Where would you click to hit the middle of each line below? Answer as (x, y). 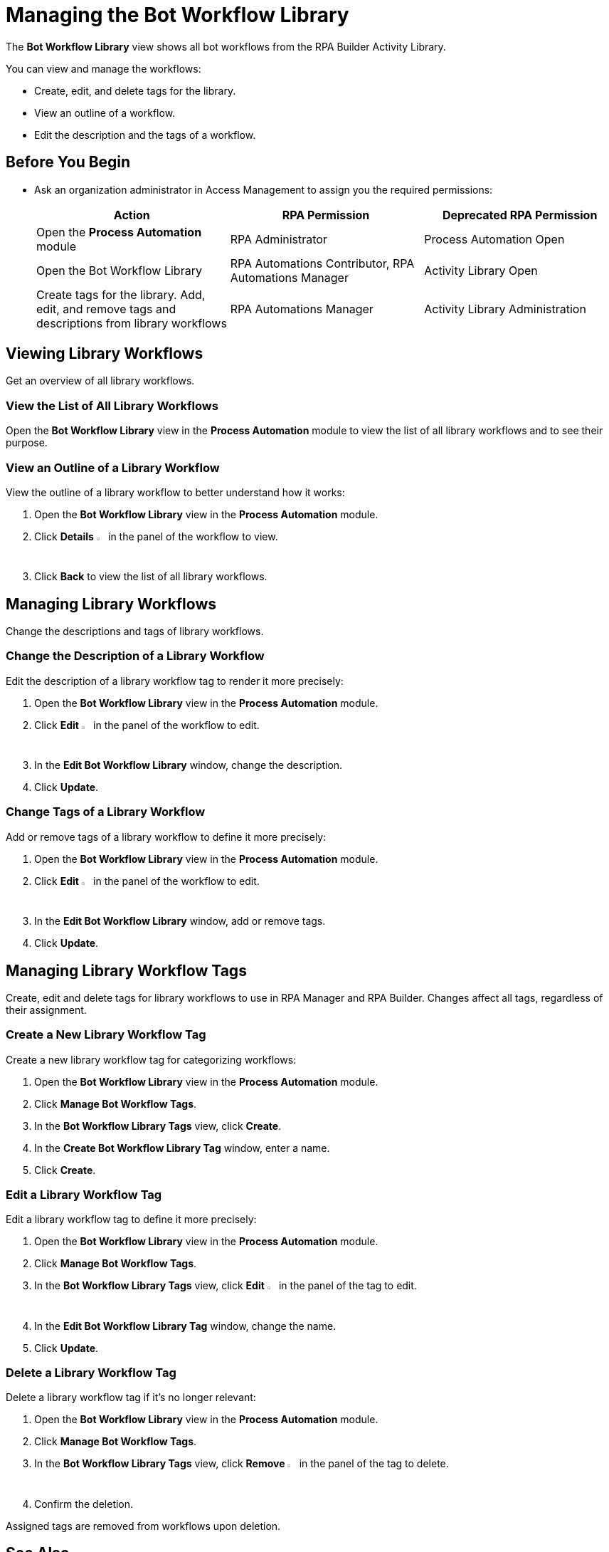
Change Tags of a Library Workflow (106, 812)
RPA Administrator (279, 239)
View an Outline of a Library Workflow (113, 467)
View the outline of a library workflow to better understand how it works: (175, 492)
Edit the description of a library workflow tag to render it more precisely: (175, 681)
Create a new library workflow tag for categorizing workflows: (151, 1059)
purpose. (27, 443)
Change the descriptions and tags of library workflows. (135, 631)
